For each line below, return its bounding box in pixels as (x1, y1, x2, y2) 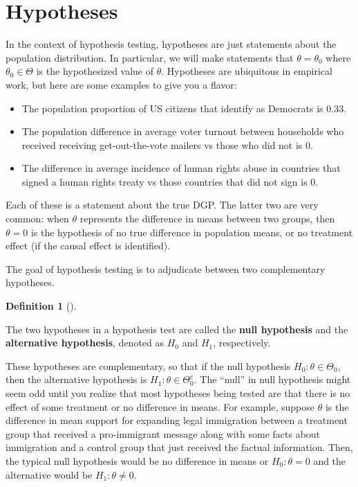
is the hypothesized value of (36, 64, 154, 78)
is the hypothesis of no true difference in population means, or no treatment (30, 224, 353, 239)
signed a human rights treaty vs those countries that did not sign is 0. (21, 174, 319, 188)
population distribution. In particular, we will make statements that (6, 50, 294, 64)
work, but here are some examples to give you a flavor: (6, 77, 237, 91)
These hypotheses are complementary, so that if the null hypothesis (6, 358, 291, 373)
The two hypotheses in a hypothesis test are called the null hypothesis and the (6, 321, 348, 336)
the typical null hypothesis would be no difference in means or (6, 453, 269, 468)
